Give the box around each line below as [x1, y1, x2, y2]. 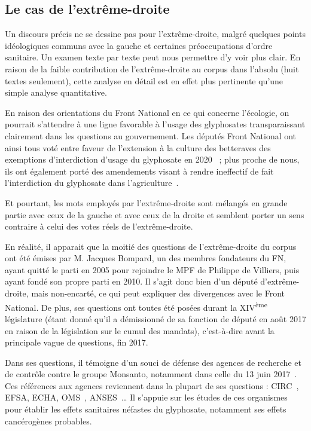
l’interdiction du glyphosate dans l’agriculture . [5, 176, 179, 189]
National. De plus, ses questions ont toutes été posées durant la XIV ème [5, 299, 267, 313]
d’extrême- [260, 275, 300, 288]
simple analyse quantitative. [5, 86, 107, 99]
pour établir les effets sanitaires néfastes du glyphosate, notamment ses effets [5, 403, 286, 415]
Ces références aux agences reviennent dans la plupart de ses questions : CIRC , [5, 379, 299, 392]
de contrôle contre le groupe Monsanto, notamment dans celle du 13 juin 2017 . [5, 368, 297, 380]
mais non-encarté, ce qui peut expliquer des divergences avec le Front [31, 287, 285, 299]
